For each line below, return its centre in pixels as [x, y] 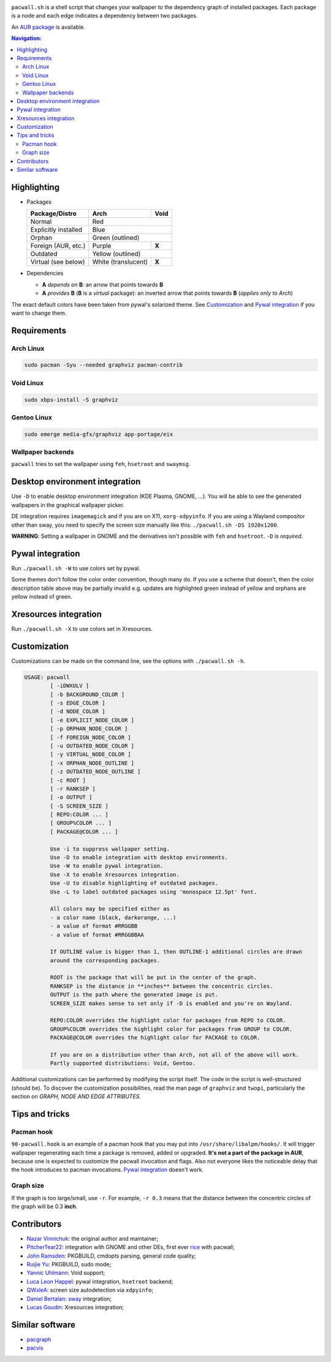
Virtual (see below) [58, 262]
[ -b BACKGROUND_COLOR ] [87, 694]
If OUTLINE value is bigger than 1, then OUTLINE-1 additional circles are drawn [176, 952]
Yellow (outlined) [116, 254]
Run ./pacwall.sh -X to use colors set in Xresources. [82, 629]
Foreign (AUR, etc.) [58, 246]
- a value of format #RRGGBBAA [97, 935]
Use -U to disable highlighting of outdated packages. [134, 883]
